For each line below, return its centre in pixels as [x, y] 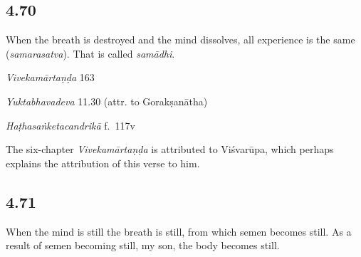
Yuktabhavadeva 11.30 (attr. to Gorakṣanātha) [107, 101]
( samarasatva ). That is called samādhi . [90, 53]
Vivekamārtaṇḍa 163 [50, 77]
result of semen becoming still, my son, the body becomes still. [143, 245]
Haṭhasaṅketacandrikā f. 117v [70, 125]
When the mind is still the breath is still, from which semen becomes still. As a [179, 231]
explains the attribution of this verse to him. [103, 163]
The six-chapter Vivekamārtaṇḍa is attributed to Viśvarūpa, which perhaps [170, 149]
